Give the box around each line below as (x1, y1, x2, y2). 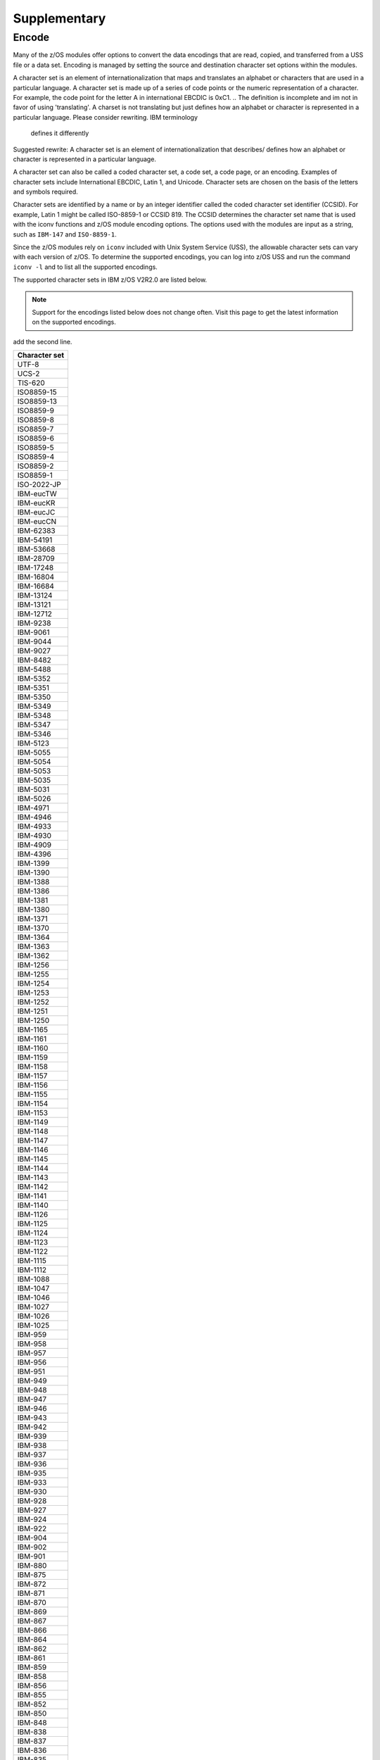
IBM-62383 (17, 526, 56, 536)
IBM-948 (17, 1385, 47, 1395)
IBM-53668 (17, 544, 56, 554)
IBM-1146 (17, 1145, 49, 1155)
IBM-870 (17, 1598, 47, 1608)
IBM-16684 (17, 582, 54, 591)
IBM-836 (17, 1746, 47, 1756)
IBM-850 (17, 1709, 47, 1718)
